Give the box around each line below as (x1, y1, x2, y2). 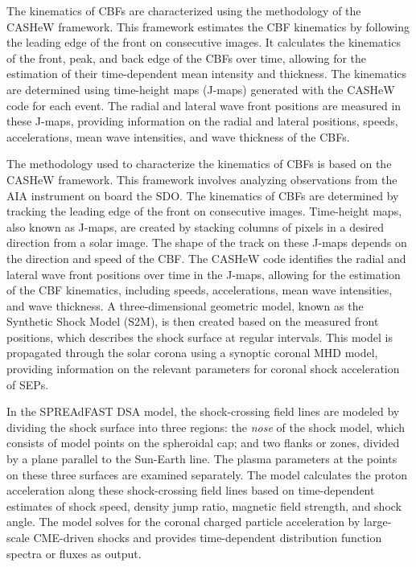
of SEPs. (6, 376, 49, 392)
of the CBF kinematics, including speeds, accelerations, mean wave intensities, (6, 281, 393, 298)
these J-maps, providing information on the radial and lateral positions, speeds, (6, 113, 398, 129)
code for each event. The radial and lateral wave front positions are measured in (6, 97, 402, 113)
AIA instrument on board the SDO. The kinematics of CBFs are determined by (6, 187, 399, 203)
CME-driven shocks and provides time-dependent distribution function (33, 529, 382, 545)
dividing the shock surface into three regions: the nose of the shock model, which (6, 418, 406, 435)
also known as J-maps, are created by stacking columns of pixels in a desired (6, 218, 385, 235)
